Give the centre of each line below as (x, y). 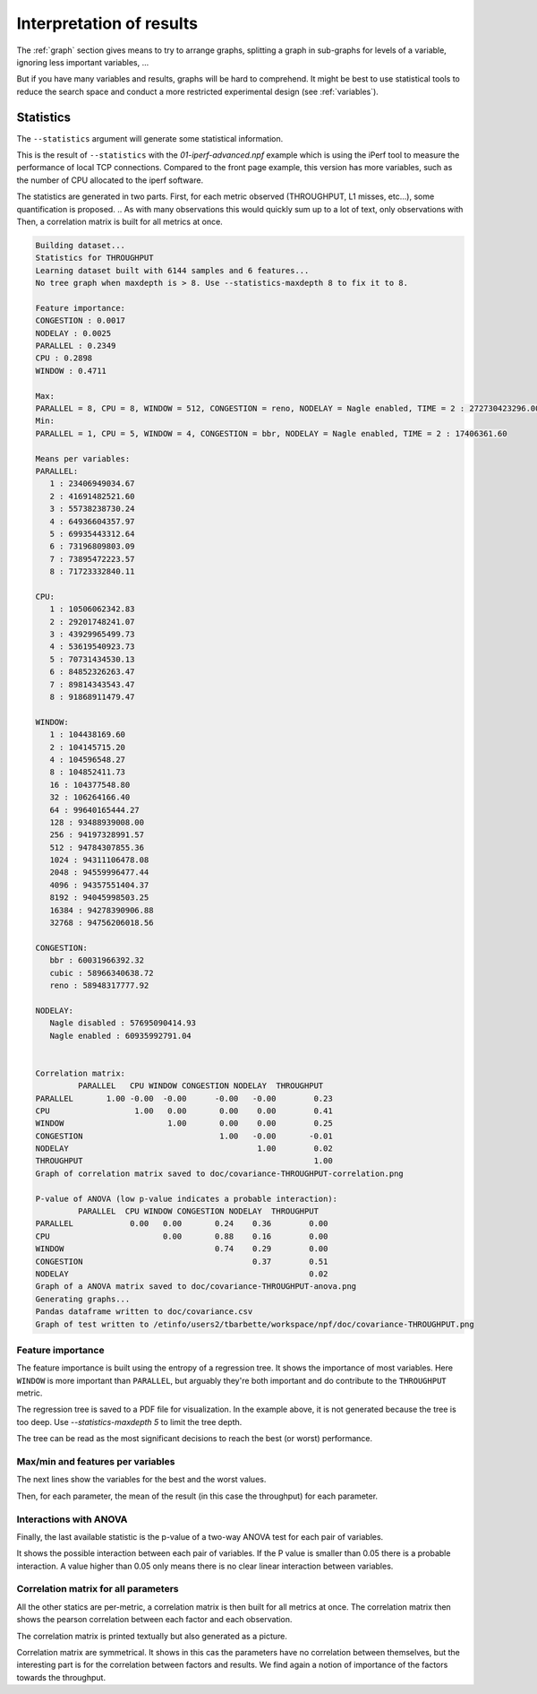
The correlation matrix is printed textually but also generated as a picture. (152, 1636)
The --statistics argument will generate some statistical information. (150, 138)
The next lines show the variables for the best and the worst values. (141, 1480)
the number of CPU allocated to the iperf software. (110, 180)
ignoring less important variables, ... (83, 62)
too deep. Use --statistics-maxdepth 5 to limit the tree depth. (129, 1422)
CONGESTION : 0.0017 (80, 321)
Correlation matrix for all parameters (98, 1589)
